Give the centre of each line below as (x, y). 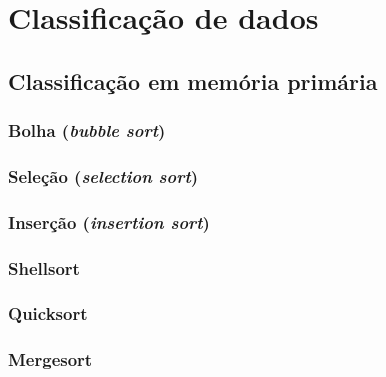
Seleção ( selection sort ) (103, 175)
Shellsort (44, 267)
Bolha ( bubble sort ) (87, 130)
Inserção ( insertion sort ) (109, 221)
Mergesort (50, 359)
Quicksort (48, 313)
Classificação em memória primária (193, 80)
